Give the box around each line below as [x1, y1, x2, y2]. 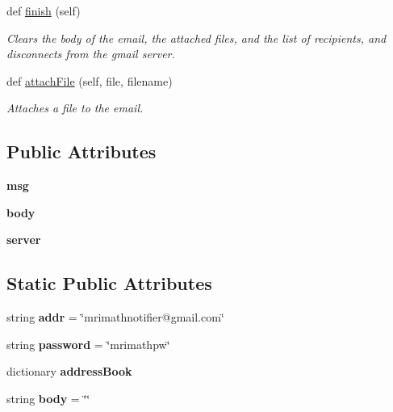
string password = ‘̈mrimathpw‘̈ [6, 335, 170, 352]
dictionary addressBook [6, 363, 132, 380]
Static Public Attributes [6, 271, 212, 296]
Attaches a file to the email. [6, 99, 144, 116]
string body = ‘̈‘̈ [6, 389, 90, 406]
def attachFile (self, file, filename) [6, 72, 173, 89]
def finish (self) [6, 2, 81, 19]
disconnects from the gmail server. [6, 45, 175, 62]
